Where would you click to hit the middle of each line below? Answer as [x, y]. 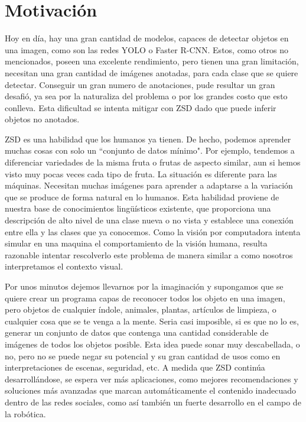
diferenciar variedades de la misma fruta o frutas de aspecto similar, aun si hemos [153, 162]
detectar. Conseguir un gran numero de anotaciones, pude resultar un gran [140, 84]
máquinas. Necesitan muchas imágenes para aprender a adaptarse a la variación [149, 185]
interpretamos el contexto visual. [64, 266]
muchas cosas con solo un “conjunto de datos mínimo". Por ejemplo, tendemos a [150, 150]
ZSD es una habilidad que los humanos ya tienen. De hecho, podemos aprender [148, 139]
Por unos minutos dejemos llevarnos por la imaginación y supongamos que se [144, 286]
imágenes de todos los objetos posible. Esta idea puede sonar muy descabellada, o [152, 344]
